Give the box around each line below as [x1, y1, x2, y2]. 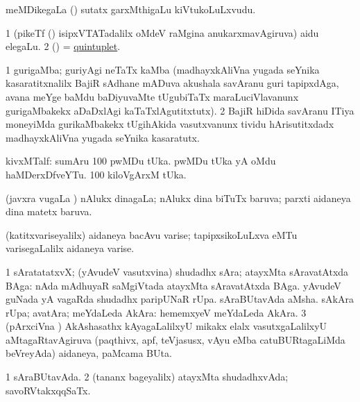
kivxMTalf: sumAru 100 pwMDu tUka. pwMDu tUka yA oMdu [6, 153, 276, 168]
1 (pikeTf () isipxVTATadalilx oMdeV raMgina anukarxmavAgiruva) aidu [6, 25, 319, 40]
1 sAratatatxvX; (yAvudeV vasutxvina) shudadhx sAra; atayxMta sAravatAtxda [6, 264, 349, 278]
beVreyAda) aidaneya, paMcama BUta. [6, 346, 172, 360]
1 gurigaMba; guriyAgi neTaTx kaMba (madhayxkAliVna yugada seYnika [6, 62, 320, 76]
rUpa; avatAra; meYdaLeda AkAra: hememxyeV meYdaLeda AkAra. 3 [6, 305, 307, 319]
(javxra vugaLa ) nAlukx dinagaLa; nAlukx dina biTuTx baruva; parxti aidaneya [6, 190, 351, 205]
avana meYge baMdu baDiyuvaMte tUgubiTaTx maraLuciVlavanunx [6, 89, 299, 103]
